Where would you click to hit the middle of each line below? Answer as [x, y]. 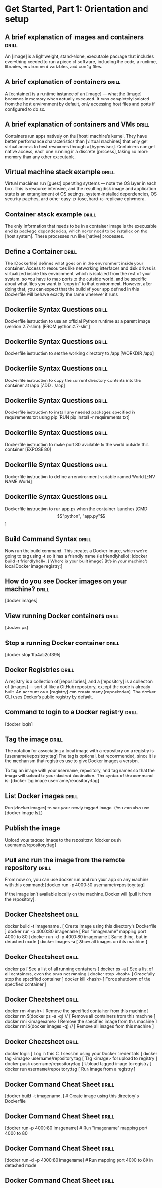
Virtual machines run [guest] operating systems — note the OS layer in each [81, 183]
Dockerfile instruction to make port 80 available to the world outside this [77, 445]
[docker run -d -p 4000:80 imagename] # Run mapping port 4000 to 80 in [79, 1160]
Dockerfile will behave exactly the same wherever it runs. [62, 294]
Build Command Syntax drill [48, 539]
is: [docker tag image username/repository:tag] [52, 781]
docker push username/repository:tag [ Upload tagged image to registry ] [78, 1064]
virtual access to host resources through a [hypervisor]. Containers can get [80, 146]
